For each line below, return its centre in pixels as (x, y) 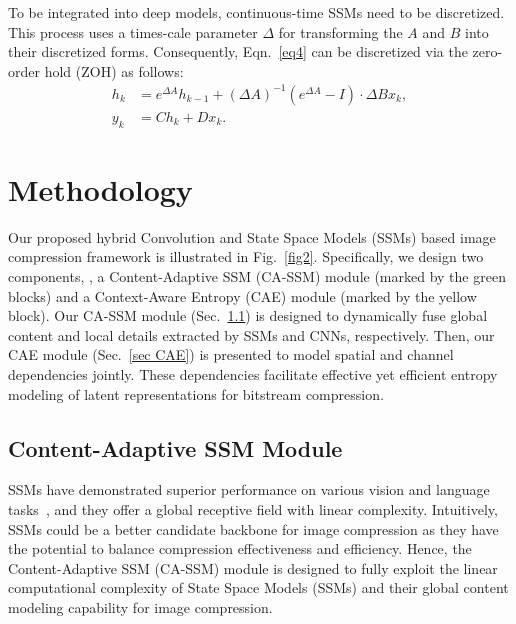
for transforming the (340, 31)
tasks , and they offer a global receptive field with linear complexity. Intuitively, (253, 509)
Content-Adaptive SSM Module (175, 447)
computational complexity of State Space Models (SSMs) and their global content (258, 587)
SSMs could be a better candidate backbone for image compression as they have (253, 528)
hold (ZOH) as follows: (114, 70)
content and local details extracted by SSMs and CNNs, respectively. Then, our (251, 334)
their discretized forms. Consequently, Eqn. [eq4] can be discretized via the (238, 51)
